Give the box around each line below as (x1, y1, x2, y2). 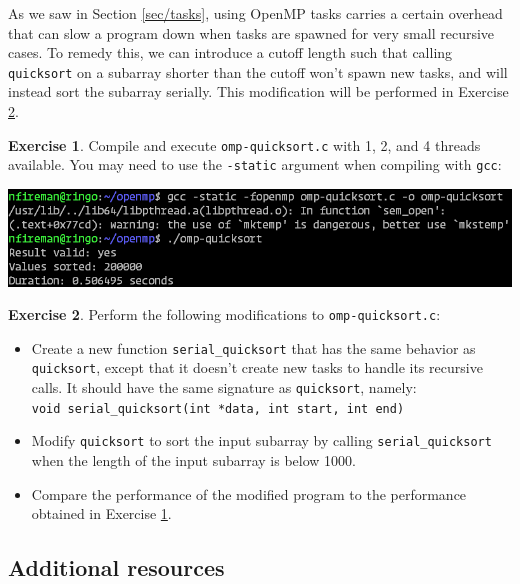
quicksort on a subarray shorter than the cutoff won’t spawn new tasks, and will (8, 61, 508, 82)
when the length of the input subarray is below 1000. (31, 450, 356, 471)
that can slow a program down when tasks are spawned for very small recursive (8, 22, 495, 43)
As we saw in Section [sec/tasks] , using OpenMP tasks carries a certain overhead (8, 3, 503, 23)
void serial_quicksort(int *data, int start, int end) (31, 401, 405, 416)
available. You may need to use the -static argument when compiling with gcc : (8, 154, 502, 175)
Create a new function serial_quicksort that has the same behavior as (31, 337, 476, 358)
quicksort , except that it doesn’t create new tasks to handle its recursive (31, 357, 483, 378)
